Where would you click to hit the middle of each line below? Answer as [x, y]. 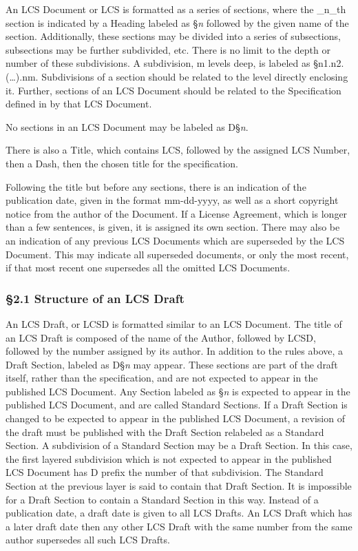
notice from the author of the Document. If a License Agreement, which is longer [177, 213]
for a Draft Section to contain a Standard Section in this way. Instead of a [162, 499]
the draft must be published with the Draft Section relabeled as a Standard [165, 432]
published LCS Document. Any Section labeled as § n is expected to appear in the [178, 391]
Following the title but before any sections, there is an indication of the [156, 186]
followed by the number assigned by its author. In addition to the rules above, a [175, 351]
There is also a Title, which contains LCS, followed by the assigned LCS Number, [178, 150]
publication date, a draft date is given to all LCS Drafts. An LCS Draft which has [179, 513]
